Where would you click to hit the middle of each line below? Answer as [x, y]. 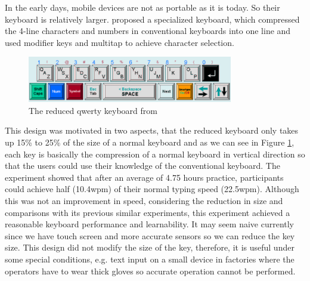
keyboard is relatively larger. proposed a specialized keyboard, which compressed [152, 19]
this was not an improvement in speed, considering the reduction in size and [144, 201]
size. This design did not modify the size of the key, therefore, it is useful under [150, 247]
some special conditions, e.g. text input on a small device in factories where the [150, 259]
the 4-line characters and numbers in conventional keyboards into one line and [148, 31]
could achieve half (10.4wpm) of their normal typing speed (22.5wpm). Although [152, 189]
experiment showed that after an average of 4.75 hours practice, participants [144, 177]
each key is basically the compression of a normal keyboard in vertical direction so [155, 154]
